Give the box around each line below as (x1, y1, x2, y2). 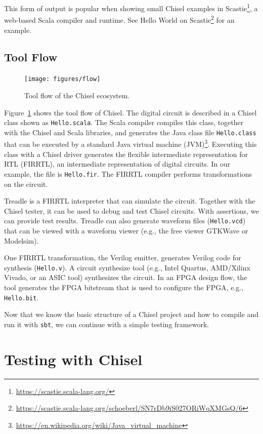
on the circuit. (4, 178, 48, 189)
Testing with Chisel (4, 348, 143, 369)
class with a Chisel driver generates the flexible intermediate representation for (4, 148, 248, 159)
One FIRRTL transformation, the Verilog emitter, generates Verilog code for (4, 252, 241, 263)
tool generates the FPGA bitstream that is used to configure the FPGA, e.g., (4, 282, 244, 293)
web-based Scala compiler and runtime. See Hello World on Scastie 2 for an (4, 13, 235, 25)
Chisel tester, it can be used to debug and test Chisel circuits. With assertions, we (4, 205, 259, 216)
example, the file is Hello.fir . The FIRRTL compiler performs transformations (4, 168, 252, 179)
